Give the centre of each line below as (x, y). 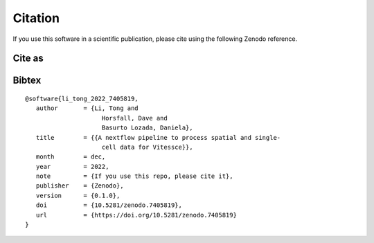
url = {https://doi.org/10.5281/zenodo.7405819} (136, 215)
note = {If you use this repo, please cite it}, (134, 176)
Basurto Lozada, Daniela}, (147, 128)
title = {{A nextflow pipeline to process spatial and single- (158, 137)
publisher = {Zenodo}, (80, 186)
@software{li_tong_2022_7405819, (82, 98)
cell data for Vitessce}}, (147, 147)
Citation (36, 18)
